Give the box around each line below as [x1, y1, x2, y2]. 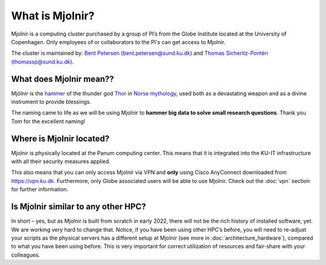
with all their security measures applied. [11, 158, 111, 165]
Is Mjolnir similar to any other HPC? [11, 202, 146, 212]
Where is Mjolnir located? [11, 133, 110, 144]
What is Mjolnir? [11, 9, 95, 22]
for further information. [11, 186, 69, 193]
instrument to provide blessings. [11, 98, 92, 106]
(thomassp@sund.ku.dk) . [11, 58, 74, 65]
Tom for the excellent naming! [11, 118, 86, 125]
